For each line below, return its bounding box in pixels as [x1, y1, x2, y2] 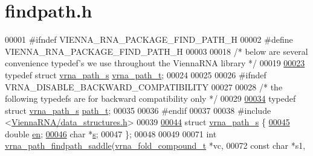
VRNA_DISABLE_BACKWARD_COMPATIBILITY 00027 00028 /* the [5, 80, 283, 93]
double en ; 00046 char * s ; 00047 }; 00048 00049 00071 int [5, 127, 217, 140]
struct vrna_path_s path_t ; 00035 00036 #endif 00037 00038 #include [5, 104, 271, 116]
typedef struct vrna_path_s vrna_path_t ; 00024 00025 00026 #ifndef [5, 68, 266, 81]
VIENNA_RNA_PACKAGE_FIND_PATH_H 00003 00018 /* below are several [5, 45, 308, 57]
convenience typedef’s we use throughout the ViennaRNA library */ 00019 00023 [5, 57, 305, 69]
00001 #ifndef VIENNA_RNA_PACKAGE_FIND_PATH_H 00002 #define [5, 33, 293, 46]
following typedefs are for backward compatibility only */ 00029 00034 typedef [5, 92, 296, 105]
